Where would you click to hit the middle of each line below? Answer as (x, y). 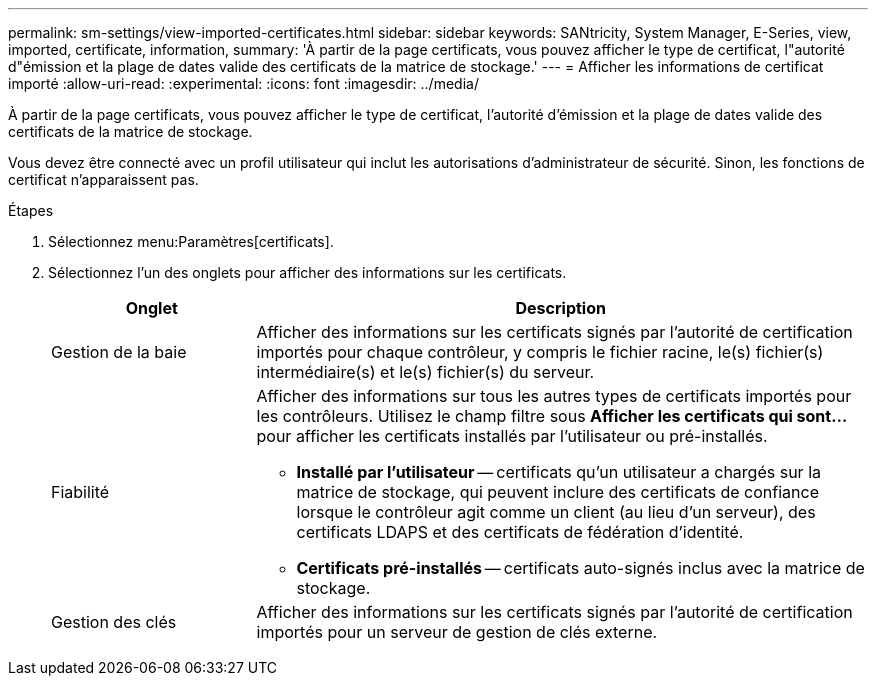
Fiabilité (80, 492)
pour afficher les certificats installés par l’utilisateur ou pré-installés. (512, 436)
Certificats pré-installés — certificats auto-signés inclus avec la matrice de (580, 568)
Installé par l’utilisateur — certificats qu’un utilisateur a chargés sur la (558, 472)
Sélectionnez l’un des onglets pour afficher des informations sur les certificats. (307, 272)
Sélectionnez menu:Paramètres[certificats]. (191, 241)
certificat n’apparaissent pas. (103, 179)
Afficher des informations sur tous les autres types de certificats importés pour (554, 396)
